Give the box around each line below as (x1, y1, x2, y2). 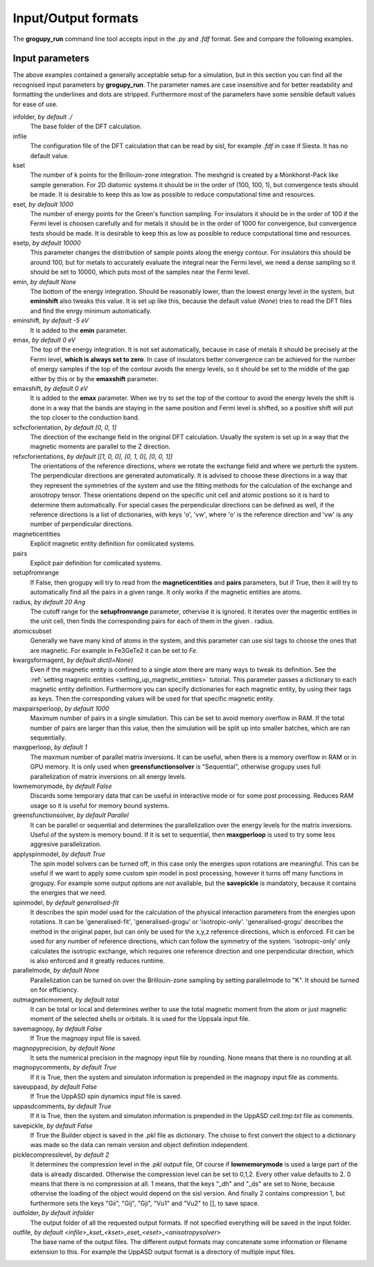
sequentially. (30, 733, 66, 742)
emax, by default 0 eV (12, 336, 76, 344)
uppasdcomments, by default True (12, 1102, 112, 1110)
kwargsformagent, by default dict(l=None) (12, 656, 134, 664)
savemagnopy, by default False (12, 1024, 103, 1033)
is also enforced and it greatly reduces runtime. (30, 956, 166, 965)
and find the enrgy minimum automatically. (30, 306, 152, 315)
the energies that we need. (30, 889, 107, 897)
